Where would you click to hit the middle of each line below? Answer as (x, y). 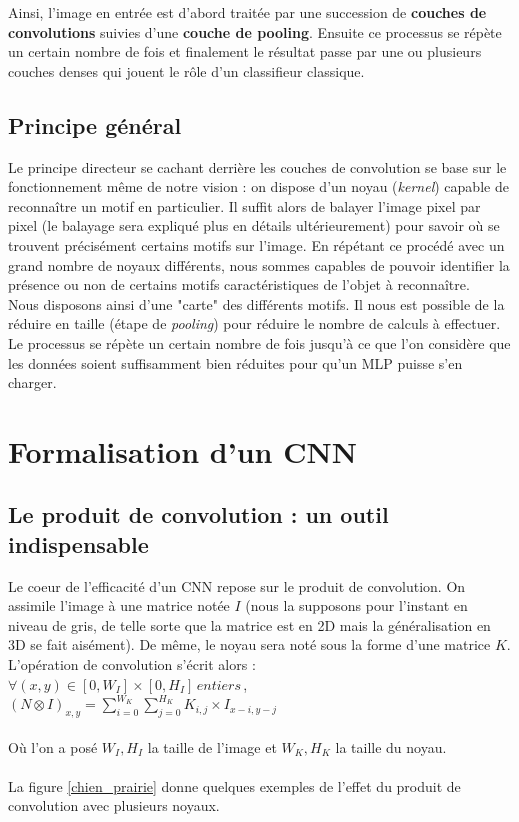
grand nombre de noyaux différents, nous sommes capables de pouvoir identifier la (259, 264)
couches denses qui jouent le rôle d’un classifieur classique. (186, 70)
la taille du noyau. (391, 746)
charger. (32, 382)
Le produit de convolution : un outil (198, 514)
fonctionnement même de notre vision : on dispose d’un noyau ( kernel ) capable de (258, 186)
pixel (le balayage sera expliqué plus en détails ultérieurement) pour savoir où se (254, 225)
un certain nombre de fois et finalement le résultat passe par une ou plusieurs (245, 51)
